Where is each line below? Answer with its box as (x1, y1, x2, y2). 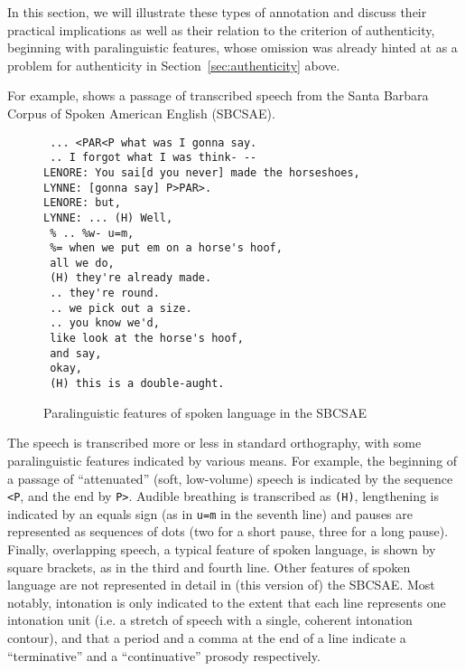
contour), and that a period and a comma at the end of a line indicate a (7, 628, 406, 647)
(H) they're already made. (50, 271, 212, 285)
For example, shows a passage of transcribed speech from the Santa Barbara (7, 86, 429, 105)
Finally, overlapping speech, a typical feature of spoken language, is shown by (7, 540, 436, 558)
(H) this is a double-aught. (50, 377, 225, 391)
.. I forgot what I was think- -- (50, 151, 257, 165)
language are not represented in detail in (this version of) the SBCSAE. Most (7, 575, 435, 594)
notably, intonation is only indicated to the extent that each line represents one (7, 592, 446, 611)
